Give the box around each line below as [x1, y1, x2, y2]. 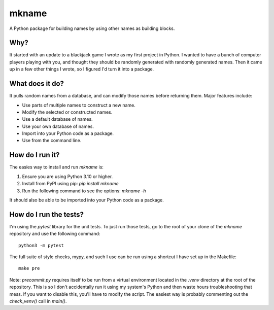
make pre [18, 265, 40, 271]
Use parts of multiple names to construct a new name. [22, 102, 135, 108]
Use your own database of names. [22, 123, 94, 129]
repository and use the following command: [9, 231, 100, 237]
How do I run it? [9, 151, 60, 159]
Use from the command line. [22, 137, 82, 144]
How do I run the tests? [9, 210, 84, 219]
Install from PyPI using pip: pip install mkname [22, 181, 119, 187]
